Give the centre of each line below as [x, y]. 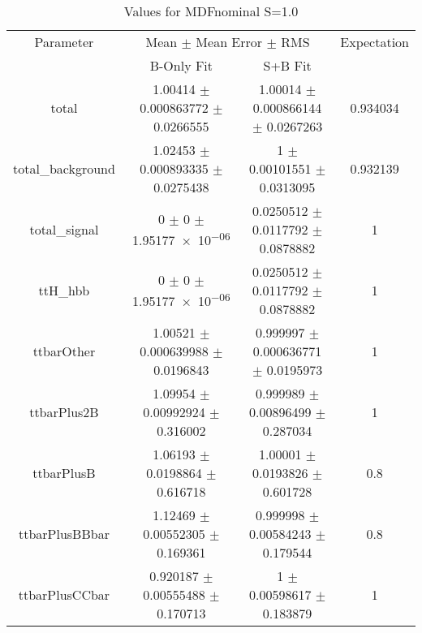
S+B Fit [287, 65]
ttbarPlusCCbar [64, 594]
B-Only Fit [181, 65]
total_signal [64, 229]
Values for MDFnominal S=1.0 [211, 11]
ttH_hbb [64, 290]
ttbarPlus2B [64, 412]
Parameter [64, 42]
